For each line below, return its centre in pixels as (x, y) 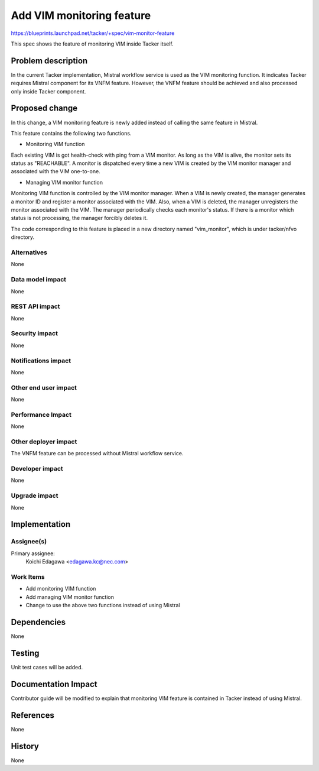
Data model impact (39, 280)
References (32, 715)
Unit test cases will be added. (47, 667)
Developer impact (37, 469)
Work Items (28, 576)
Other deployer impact (44, 442)
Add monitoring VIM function (61, 589)
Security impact (35, 333)
